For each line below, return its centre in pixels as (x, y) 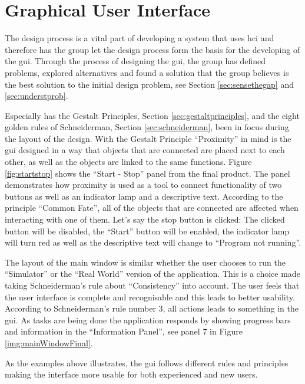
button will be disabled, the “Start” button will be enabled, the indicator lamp (147, 231)
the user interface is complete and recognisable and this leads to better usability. (150, 297)
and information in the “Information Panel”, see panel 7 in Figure (124, 331)
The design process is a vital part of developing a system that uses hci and (140, 38)
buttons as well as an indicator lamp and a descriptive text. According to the (144, 196)
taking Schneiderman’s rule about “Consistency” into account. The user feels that (152, 285)
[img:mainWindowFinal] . (49, 342)
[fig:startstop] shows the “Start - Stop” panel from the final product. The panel (147, 173)
